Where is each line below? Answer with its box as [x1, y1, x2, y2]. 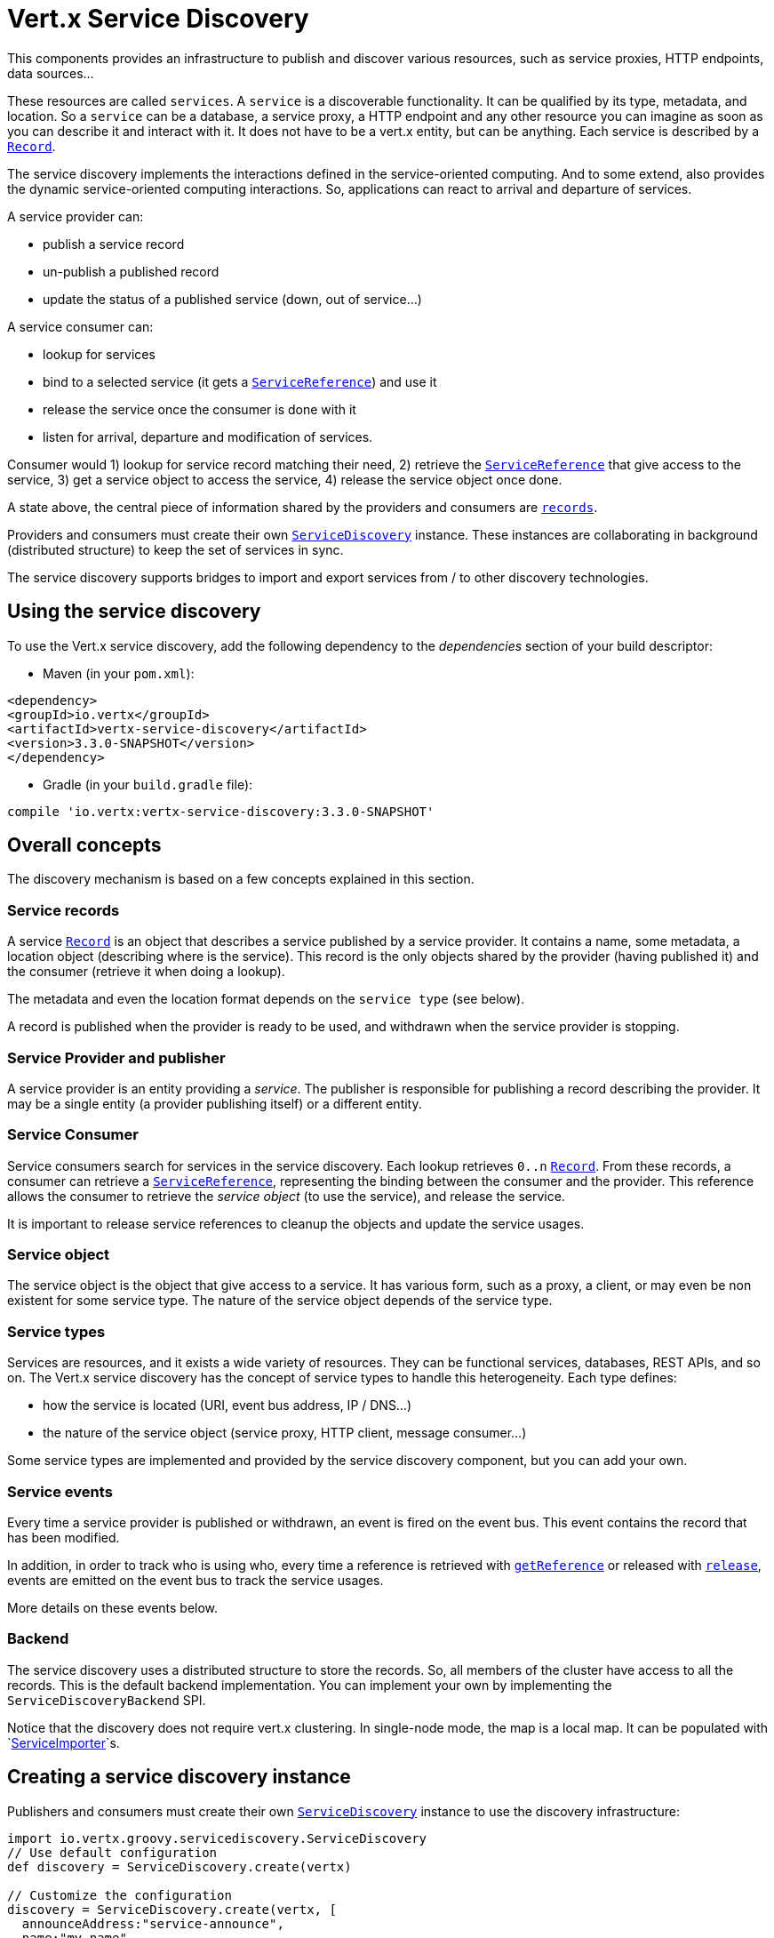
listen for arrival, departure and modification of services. [43, 428, 373, 444]
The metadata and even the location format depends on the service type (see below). [7, 991, 525, 1007]
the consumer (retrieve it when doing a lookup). [7, 964, 285, 980]
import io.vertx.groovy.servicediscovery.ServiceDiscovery [7, 1830, 427, 1846]
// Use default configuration [7, 1845, 218, 1860]
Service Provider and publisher [7, 1048, 226, 1067]
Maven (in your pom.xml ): [43, 665, 195, 681]
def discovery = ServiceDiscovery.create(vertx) [7, 1859, 352, 1874]
